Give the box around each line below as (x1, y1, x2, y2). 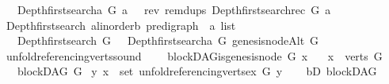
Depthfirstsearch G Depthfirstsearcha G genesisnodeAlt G (17, 32, 319, 49)
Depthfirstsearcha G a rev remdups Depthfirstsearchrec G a (17, 2, 331, 17)
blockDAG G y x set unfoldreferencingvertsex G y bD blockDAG (17, 63, 377, 79)
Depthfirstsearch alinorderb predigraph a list (6, 16, 236, 33)
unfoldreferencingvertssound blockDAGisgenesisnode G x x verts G (6, 47, 383, 64)
